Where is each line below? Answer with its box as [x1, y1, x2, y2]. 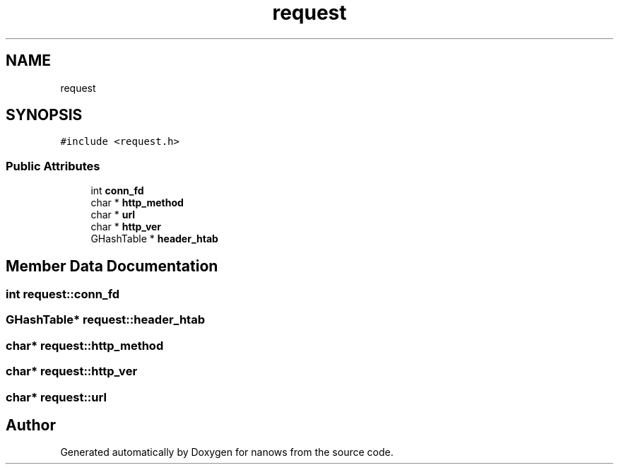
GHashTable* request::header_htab [6, 312, 205, 327]
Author [6, 416, 56, 434]
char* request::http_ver [6, 364, 138, 379]
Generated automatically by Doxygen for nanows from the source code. [60, 446, 394, 459]
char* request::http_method [6, 338, 164, 353]
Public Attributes [6, 158, 100, 173]
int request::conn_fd [6, 287, 120, 302]
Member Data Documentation [6, 257, 218, 275]
